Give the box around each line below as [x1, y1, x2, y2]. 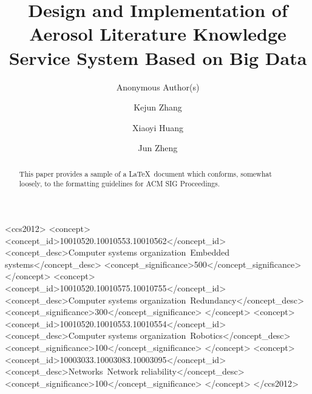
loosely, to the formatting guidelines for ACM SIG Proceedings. [19, 178, 220, 189]
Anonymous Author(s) [116, 80, 200, 93]
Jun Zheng [138, 141, 178, 154]
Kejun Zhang [134, 101, 182, 114]
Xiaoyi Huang [132, 121, 183, 134]
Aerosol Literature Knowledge [29, 21, 287, 46]
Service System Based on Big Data [8, 45, 307, 70]
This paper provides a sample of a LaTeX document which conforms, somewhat [19, 168, 272, 178]
